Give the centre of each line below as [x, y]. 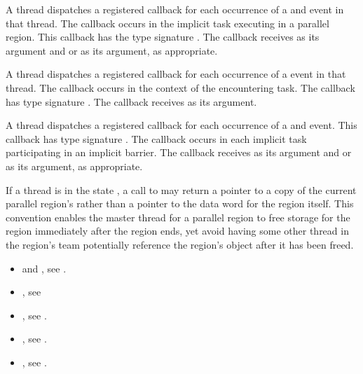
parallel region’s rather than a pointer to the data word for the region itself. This [180, 203]
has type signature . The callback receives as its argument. [131, 101]
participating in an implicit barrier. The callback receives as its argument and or [179, 152]
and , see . [44, 268]
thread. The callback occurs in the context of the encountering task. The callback [180, 87]
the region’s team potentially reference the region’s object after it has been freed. [180, 244]
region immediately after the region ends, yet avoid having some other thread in [177, 231]
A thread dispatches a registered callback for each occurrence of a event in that [176, 74]
